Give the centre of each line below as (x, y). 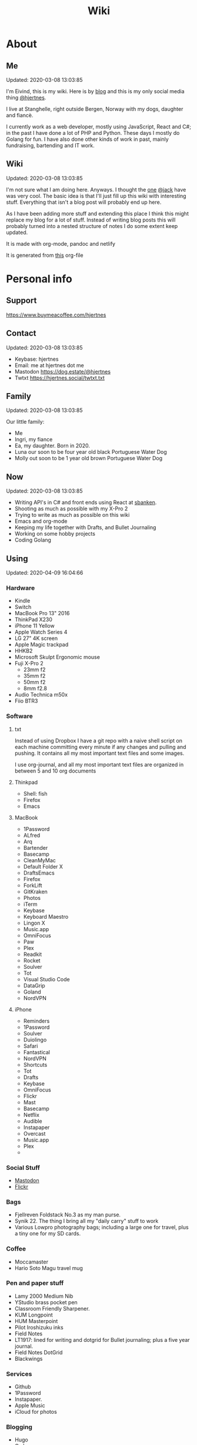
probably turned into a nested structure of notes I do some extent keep (92, 226)
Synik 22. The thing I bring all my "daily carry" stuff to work (86, 1221)
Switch (23, 607)
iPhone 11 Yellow (34, 626)
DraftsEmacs (39, 873)
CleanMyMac (39, 860)
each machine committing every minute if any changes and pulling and (100, 747)
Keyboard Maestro (46, 916)
